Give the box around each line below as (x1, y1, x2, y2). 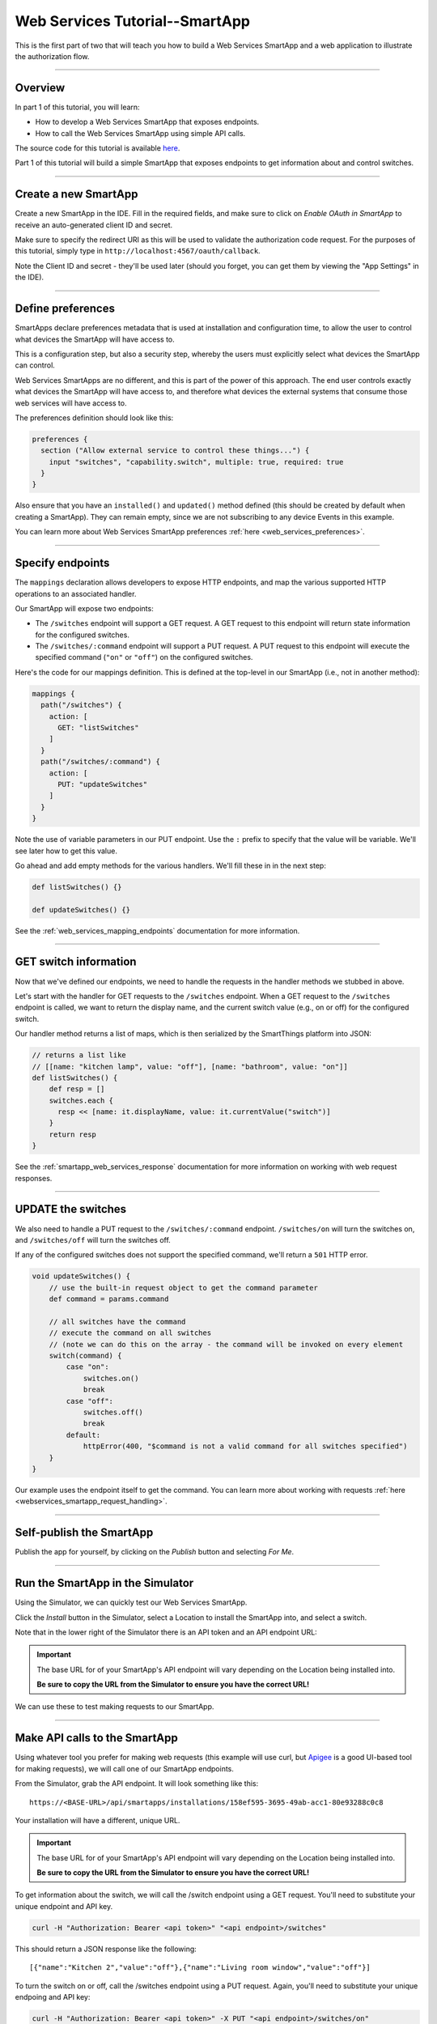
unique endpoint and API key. (15, 1901, 113, 1911)
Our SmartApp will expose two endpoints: (15, 603, 154, 613)
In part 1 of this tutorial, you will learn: (15, 102, 141, 112)
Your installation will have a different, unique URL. (15, 1815, 180, 1825)
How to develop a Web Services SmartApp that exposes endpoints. (35, 117, 260, 127)
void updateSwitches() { (32, 1272, 131, 1281)
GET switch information (15, 955, 137, 969)
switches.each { (49, 1095, 113, 1105)
